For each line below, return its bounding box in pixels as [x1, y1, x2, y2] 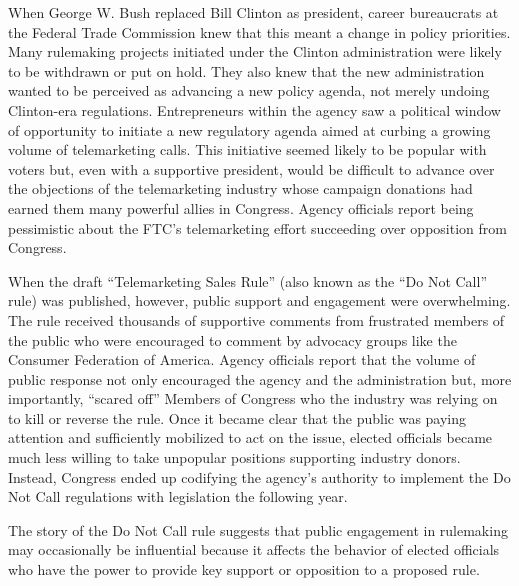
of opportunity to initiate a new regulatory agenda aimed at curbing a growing [8, 119, 491, 140]
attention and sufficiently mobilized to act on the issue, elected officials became [8, 427, 493, 448]
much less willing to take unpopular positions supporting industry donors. [8, 447, 461, 468]
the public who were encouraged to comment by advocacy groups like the [8, 329, 457, 350]
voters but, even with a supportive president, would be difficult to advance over [8, 158, 495, 179]
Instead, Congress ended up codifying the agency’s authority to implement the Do [8, 466, 511, 487]
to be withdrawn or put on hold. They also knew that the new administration [8, 60, 485, 81]
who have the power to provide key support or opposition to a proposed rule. [8, 559, 480, 580]
